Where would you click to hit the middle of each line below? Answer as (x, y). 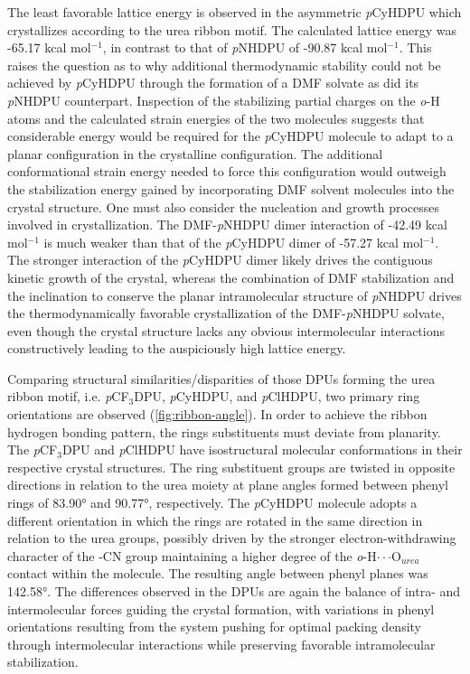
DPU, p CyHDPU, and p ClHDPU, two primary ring (277, 396)
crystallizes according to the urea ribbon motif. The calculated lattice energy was (232, 29)
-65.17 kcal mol (49, 47)
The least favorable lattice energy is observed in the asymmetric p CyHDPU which (235, 12)
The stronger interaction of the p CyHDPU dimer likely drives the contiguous (220, 260)
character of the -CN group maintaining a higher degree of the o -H (192, 555)
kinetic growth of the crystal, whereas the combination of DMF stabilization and (231, 277)
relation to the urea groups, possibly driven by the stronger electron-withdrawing (232, 538)
